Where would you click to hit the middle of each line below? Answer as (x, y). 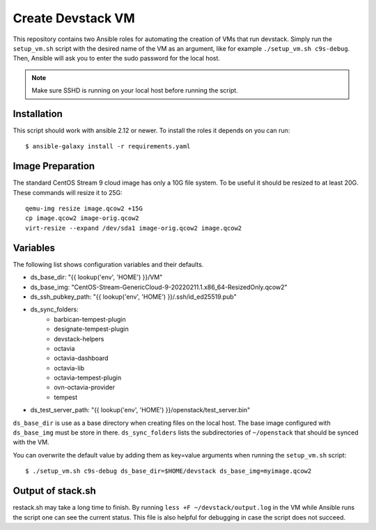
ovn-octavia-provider (84, 387)
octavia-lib (69, 368)
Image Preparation (54, 166)
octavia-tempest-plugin (88, 378)
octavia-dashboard (81, 358)
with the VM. (31, 442)
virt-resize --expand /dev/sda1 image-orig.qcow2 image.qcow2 (134, 228)
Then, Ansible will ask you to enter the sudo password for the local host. (117, 59)
